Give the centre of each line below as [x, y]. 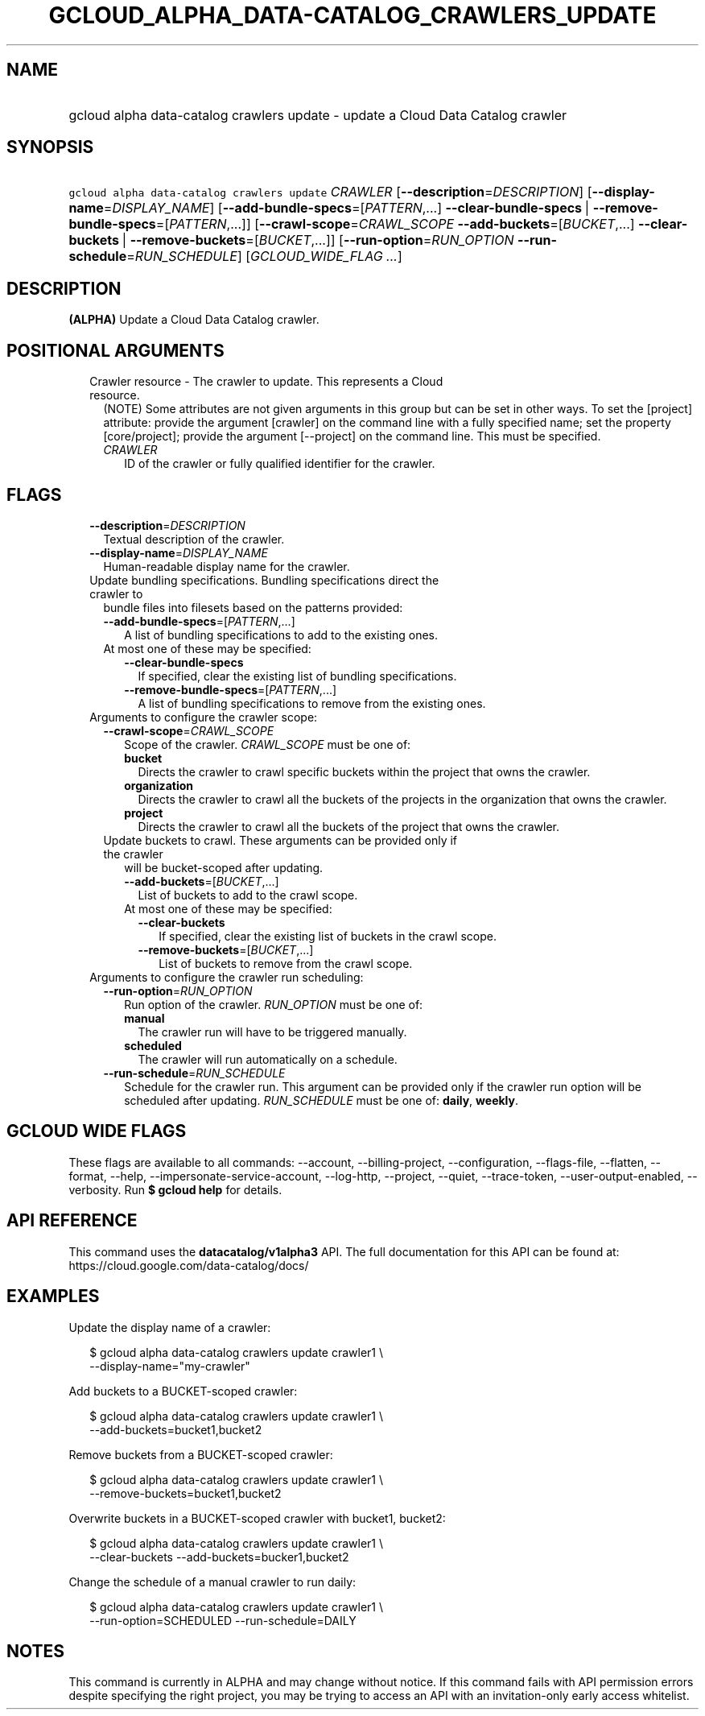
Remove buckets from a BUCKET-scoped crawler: [201, 1454]
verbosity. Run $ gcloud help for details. [175, 1189]
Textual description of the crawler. [194, 539]
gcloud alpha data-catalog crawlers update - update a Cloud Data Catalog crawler [318, 115]
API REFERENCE [72, 1221]
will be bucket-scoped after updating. [224, 867]
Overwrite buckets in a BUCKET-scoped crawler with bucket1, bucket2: [257, 1518]
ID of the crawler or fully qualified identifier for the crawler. [280, 464]
